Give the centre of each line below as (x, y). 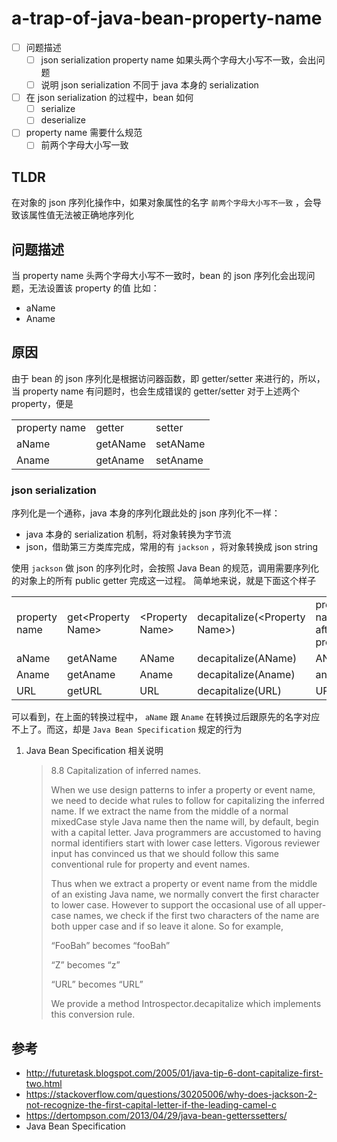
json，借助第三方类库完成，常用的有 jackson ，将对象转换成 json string (172, 547)
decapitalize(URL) (240, 691)
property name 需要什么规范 (84, 133)
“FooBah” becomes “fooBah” (110, 946)
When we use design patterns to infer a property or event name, (183, 790)
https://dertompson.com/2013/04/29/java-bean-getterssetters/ (156, 1115)
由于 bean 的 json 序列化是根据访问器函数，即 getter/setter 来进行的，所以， (168, 378)
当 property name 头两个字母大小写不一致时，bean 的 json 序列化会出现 (159, 276)
